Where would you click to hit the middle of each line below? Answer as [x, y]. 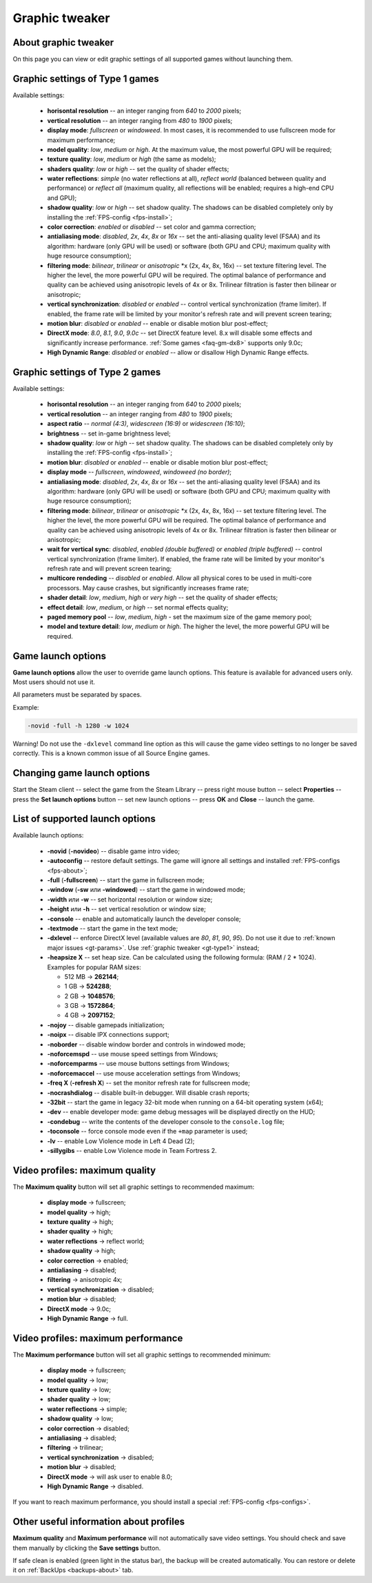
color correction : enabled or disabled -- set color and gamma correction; [152, 227]
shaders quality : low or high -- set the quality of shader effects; [138, 168]
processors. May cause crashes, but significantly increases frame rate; [148, 587]
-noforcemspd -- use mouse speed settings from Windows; [133, 1054]
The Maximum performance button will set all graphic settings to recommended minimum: [142, 1354]
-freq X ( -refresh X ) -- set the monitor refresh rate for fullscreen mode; [149, 1083]
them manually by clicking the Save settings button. [87, 1548]
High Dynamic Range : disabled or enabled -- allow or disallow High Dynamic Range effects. [178, 353]
